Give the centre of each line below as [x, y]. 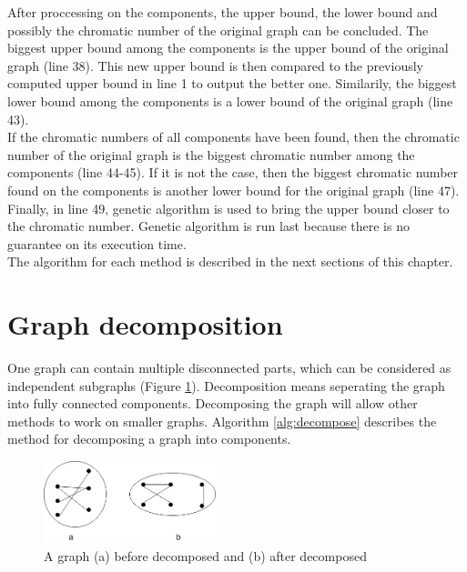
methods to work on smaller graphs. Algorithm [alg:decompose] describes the [222, 421]
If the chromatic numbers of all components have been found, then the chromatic [233, 137]
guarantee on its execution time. [97, 243]
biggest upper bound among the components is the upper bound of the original [228, 48]
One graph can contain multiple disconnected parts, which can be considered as [229, 368]
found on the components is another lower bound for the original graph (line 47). [233, 190]
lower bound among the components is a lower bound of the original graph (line [230, 100]
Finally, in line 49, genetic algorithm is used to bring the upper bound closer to [228, 208]
